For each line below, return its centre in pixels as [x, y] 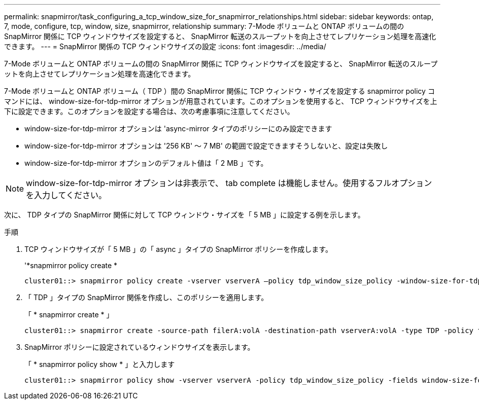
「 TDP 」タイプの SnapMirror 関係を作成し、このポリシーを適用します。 [146, 297]
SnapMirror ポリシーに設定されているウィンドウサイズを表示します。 [140, 347]
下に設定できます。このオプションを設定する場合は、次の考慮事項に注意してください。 [149, 111]
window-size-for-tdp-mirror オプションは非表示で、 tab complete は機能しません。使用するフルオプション [229, 183]
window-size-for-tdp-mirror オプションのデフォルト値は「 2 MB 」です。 [146, 163]
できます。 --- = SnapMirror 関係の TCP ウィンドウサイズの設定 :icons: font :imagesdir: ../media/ [165, 46]
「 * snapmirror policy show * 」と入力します [100, 364]
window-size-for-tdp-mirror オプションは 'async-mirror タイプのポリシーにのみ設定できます [178, 128]
